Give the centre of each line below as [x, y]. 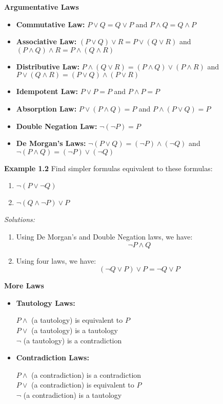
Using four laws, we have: [56, 260]
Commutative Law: [50, 24]
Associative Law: [46, 41]
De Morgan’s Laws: [51, 143]
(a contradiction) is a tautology [73, 394]
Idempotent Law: [47, 91]
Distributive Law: [48, 66]
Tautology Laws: [46, 302]
